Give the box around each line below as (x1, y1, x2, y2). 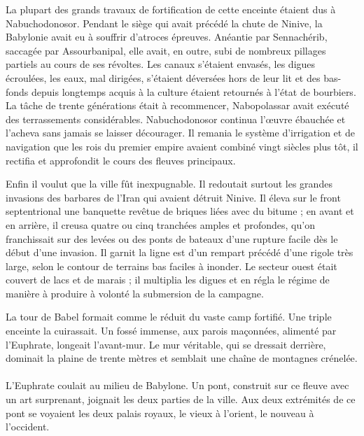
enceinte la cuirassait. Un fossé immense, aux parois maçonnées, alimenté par (6, 323, 337, 338)
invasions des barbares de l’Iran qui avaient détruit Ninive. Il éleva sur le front (6, 190, 341, 204)
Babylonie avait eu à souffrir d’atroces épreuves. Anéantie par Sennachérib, (6, 29, 328, 44)
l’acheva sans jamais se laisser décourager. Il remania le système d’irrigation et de (6, 125, 355, 140)
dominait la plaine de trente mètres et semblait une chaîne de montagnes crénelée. (6, 351, 358, 365)
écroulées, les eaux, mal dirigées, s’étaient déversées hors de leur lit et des (6, 70, 321, 85)
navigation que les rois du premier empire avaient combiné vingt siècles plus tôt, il (6, 139, 358, 153)
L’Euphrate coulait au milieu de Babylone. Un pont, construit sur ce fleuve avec (6, 378, 349, 393)
